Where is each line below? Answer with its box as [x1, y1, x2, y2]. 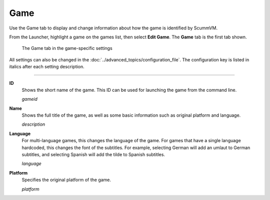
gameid [21, 96, 37, 102]
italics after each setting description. [9, 64, 84, 70]
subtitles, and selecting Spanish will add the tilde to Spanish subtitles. [21, 152, 165, 158]
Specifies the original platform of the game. [21, 177, 111, 183]
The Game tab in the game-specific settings [21, 45, 112, 51]
